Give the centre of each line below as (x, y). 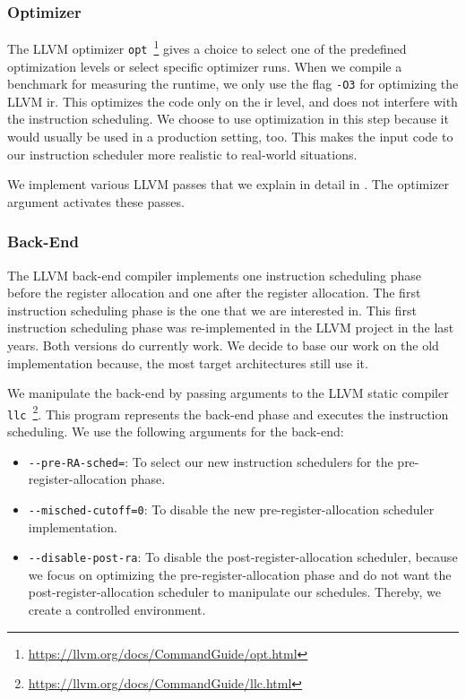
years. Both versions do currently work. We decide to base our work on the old (223, 345)
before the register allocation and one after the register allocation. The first (214, 293)
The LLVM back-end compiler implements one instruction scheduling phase (214, 275)
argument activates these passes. (96, 201)
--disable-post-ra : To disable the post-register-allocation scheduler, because (243, 557)
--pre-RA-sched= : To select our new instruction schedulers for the (211, 461)
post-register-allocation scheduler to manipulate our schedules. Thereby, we (235, 592)
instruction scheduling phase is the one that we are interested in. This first (212, 310)
